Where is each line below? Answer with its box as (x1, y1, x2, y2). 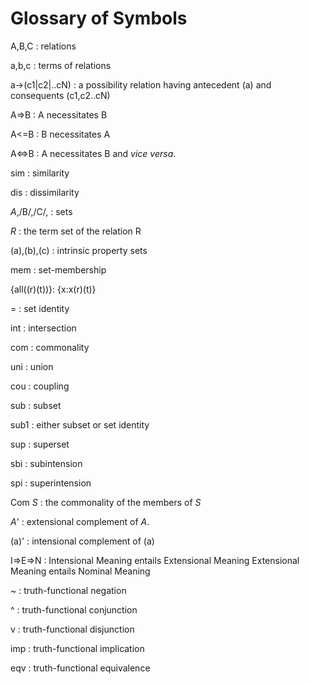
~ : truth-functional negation (10, 584, 127, 596)
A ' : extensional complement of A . (10, 515, 150, 527)
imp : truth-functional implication (10, 642, 145, 654)
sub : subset (10, 399, 62, 411)
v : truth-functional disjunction (10, 623, 135, 635)
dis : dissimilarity (10, 186, 80, 198)
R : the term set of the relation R (10, 225, 142, 237)
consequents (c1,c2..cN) (10, 89, 111, 101)
